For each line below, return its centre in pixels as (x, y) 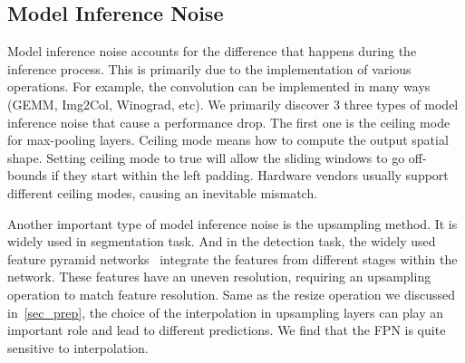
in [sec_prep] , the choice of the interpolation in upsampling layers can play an (226, 312)
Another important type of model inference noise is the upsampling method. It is (232, 223)
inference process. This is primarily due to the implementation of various (209, 68)
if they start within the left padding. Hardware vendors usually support (250, 175)
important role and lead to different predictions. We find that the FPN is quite (227, 330)
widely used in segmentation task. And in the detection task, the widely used (222, 241)
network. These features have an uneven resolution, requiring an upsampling (219, 277)
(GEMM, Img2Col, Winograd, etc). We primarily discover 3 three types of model (233, 104)
